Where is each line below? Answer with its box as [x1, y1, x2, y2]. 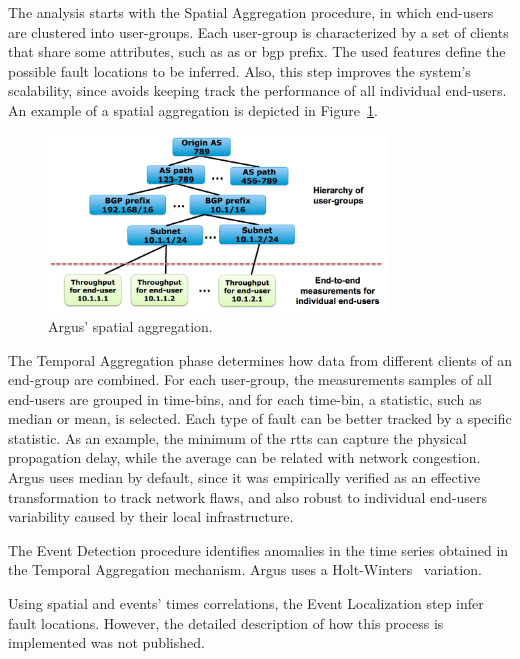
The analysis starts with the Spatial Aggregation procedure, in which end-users [8, 2, 494, 22]
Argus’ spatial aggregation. [48, 315, 213, 336]
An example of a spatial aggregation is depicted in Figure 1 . [8, 99, 378, 120]
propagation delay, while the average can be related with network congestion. [8, 447, 481, 468]
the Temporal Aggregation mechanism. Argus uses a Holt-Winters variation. [8, 559, 482, 580]
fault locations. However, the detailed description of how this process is [8, 612, 444, 633]
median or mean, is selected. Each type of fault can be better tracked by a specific [8, 408, 512, 429]
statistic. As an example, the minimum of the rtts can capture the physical [8, 427, 467, 448]
